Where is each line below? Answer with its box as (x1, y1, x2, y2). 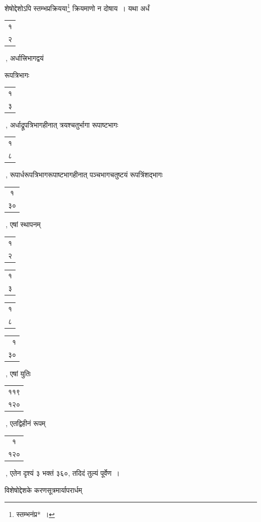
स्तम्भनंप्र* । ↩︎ (16, 509, 55, 519)
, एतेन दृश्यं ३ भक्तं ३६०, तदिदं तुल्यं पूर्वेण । (6, 468, 120, 478)
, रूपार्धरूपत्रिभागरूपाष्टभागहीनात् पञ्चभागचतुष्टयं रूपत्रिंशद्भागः (6, 169, 163, 180)
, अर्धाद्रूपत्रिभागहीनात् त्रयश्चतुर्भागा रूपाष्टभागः (6, 119, 118, 130)
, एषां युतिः (6, 368, 31, 378)
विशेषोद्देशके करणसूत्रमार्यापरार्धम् (5, 484, 82, 495)
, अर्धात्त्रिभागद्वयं (6, 52, 44, 63)
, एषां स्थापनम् (6, 219, 41, 230)
